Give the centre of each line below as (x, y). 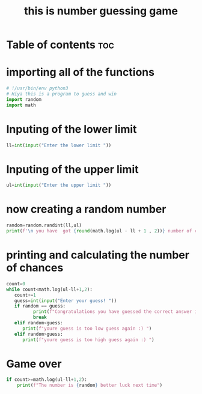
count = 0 (16, 283)
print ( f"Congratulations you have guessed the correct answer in (116, 312)
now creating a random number (86, 209)
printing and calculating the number (98, 255)
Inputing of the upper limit (72, 169)
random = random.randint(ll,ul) (44, 226)
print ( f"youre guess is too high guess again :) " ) (88, 340)
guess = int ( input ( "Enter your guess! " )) (66, 301)
